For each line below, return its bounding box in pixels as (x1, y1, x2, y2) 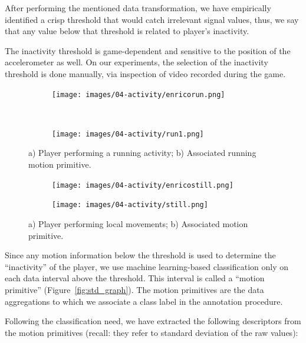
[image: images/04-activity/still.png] (52, 201, 208, 209)
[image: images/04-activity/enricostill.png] (52, 181, 233, 189)
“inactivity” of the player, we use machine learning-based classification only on (5, 260, 289, 272)
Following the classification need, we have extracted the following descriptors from (5, 315, 301, 327)
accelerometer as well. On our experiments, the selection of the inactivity (5, 56, 268, 68)
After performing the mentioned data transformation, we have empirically (5, 2, 271, 14)
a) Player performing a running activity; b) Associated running (28, 146, 256, 159)
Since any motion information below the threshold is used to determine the (5, 249, 276, 261)
